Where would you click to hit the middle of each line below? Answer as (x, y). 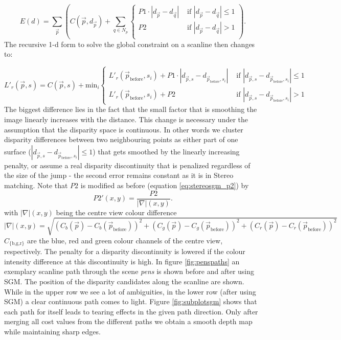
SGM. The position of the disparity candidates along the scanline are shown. (124, 281)
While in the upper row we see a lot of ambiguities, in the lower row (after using (130, 291)
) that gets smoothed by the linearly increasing (166, 151)
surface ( (18, 151)
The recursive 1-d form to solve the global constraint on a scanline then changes (130, 44)
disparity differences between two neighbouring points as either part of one (121, 139)
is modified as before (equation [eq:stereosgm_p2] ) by (165, 185)
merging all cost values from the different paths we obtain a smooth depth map (128, 321)
